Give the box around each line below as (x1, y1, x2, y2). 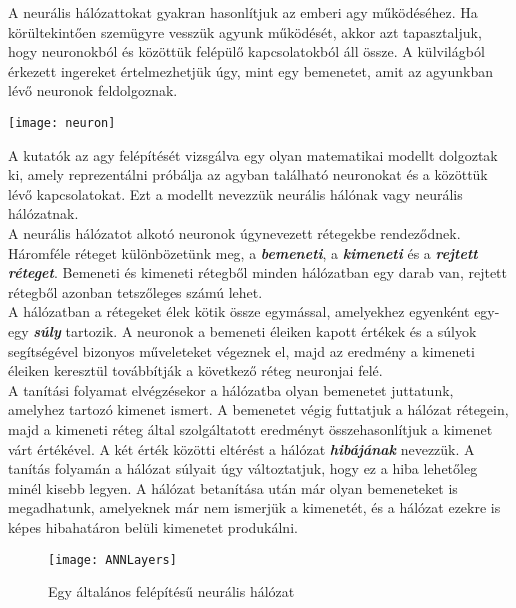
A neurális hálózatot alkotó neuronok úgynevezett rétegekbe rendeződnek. (8, 223, 461, 243)
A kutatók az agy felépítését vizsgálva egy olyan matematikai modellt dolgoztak (8, 144, 498, 165)
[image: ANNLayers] (48, 552, 177, 567)
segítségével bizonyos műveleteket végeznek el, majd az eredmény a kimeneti (8, 340, 475, 361)
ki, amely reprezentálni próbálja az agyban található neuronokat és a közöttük (8, 164, 488, 185)
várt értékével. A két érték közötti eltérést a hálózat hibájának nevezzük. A (8, 438, 475, 459)
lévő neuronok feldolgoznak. (8, 80, 178, 101)
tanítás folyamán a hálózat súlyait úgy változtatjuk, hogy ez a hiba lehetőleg (8, 458, 478, 479)
